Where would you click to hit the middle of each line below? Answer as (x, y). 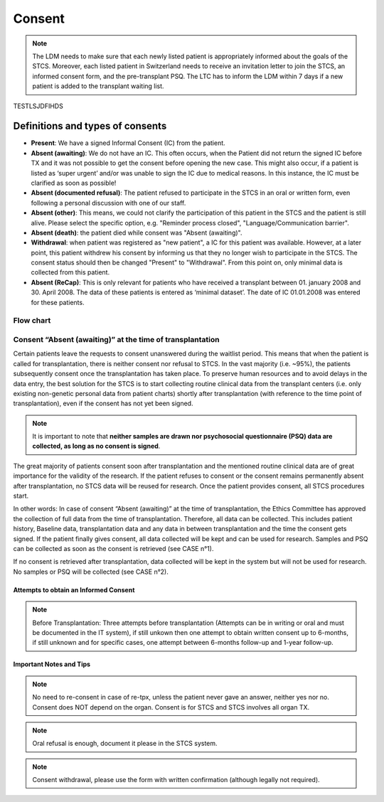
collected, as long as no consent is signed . (96, 446)
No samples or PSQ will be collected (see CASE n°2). (91, 572)
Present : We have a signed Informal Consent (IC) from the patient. (128, 143)
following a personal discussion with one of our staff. (108, 203)
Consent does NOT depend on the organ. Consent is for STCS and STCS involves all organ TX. (171, 707)
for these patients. (58, 302)
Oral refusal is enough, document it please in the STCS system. (125, 744)
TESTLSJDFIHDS (38, 106)
